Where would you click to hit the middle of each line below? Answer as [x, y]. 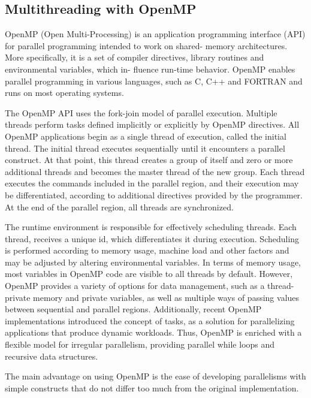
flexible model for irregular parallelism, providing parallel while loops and [140, 344]
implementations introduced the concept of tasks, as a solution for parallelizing [150, 320]
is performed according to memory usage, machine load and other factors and [147, 250]
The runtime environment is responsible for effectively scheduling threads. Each [151, 227]
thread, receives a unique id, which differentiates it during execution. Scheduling [152, 238]
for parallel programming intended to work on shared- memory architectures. [146, 45]
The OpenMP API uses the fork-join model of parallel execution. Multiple [141, 112]
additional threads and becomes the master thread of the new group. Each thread [155, 171]
